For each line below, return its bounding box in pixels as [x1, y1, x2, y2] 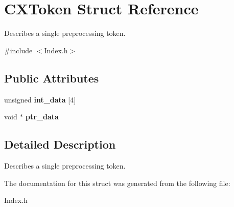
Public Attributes [4, 70, 99, 86]
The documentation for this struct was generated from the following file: [4, 177, 230, 188]
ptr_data [26, 111, 59, 122]
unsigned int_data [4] [4, 94, 76, 105]
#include [4, 45, 33, 55]
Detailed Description [4, 136, 116, 152]
